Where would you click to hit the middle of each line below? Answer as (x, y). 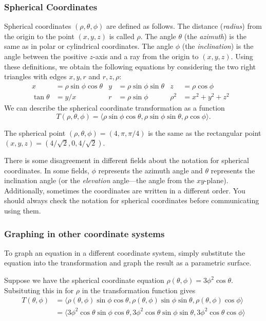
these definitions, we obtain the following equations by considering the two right (130, 66)
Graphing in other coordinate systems (84, 233)
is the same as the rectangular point (205, 132)
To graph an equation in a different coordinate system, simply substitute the (125, 252)
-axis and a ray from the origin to (146, 56)
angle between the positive (46, 56)
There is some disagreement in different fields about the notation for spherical (127, 160)
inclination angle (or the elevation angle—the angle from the (99, 180)
